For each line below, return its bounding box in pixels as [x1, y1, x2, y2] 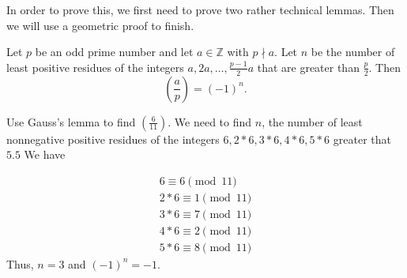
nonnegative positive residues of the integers [6, 130, 220, 147]
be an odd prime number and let [35, 43, 194, 60]
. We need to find [168, 113, 252, 130]
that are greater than [257, 58, 360, 75]
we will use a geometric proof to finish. [6, 17, 194, 33]
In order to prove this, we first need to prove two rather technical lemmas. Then [6, 2, 394, 17]
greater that [333, 130, 391, 147]
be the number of [311, 43, 395, 60]
